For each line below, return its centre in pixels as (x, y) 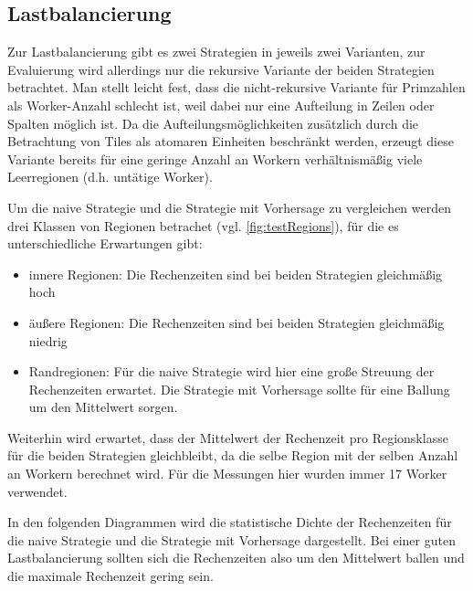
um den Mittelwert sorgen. (103, 407)
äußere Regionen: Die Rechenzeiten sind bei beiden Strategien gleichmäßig (236, 322)
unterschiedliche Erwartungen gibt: (105, 243)
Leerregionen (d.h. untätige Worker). (110, 177)
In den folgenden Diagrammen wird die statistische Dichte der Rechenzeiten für (230, 522)
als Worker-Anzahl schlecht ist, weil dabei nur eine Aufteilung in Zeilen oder (221, 105)
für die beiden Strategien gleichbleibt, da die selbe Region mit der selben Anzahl (233, 455)
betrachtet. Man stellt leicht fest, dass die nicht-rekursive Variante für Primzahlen (236, 87)
